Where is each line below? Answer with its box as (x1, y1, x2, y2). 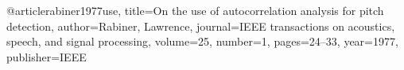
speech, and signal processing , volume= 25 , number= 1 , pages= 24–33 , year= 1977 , (6, 33, 398, 50)
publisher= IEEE (6, 48, 87, 64)
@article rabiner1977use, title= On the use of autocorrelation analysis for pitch (6, 2, 384, 18)
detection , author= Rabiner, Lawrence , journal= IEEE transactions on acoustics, (6, 17, 395, 34)
